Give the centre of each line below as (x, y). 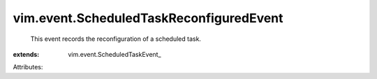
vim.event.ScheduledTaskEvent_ (114, 54)
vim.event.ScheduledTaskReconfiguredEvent (148, 18)
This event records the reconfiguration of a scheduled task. (116, 39)
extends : (26, 54)
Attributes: (28, 67)
